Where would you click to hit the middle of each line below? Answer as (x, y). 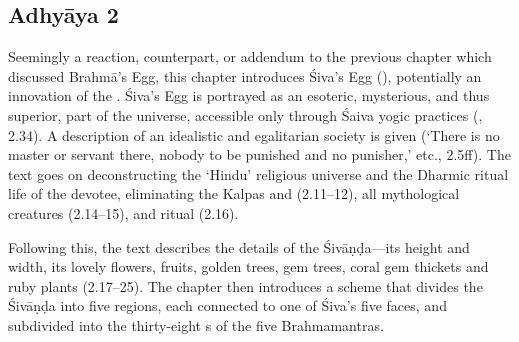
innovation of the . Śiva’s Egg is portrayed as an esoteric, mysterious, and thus (249, 95)
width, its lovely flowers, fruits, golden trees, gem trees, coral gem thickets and (248, 266)
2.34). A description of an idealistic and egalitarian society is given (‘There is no (254, 134)
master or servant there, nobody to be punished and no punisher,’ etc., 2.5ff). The (259, 154)
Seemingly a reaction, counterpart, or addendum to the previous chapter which (250, 56)
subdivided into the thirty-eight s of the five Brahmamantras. (196, 324)
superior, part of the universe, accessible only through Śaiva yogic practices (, (245, 114)
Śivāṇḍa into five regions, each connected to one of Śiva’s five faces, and (227, 305)
